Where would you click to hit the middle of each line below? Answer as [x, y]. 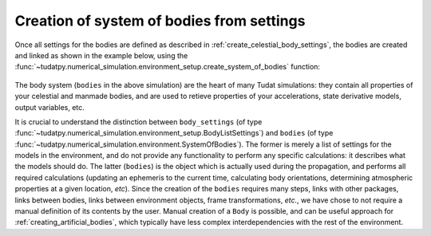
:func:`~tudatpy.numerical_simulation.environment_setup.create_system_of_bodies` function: [168, 67]
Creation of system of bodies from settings [160, 21]
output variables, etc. [50, 107]
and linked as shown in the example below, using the [101, 55]
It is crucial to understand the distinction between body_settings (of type [138, 122]
